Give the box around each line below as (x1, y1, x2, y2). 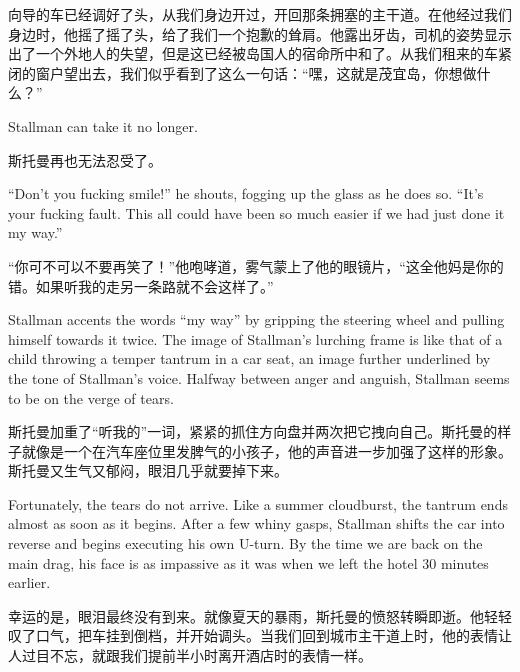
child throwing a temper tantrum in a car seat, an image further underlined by (8, 348, 491, 369)
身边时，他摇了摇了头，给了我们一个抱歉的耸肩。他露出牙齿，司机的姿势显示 (8, 23, 512, 44)
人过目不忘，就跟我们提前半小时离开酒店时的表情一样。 (8, 645, 372, 666)
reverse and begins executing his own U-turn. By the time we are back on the (8, 533, 483, 554)
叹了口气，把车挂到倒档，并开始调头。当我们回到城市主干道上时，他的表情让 (8, 625, 512, 646)
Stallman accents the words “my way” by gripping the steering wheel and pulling (8, 309, 505, 330)
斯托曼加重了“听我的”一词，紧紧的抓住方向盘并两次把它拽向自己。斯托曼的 (8, 421, 498, 442)
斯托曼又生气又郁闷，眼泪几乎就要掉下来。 (8, 460, 288, 481)
